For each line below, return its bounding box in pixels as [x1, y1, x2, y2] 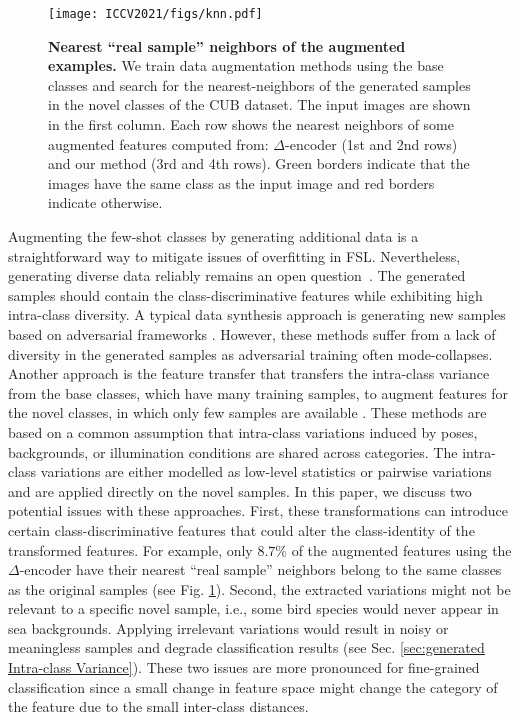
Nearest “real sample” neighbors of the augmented [48, 35, 406, 56]
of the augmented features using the [291, 539, 512, 560]
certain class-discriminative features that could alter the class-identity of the [8, 519, 475, 540]
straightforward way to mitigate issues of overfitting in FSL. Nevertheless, [8, 245, 461, 266]
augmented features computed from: [48, 133, 269, 154]
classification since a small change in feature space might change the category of [8, 676, 498, 697]
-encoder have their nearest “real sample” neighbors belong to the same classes [19, 559, 502, 580]
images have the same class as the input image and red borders [48, 172, 435, 193]
